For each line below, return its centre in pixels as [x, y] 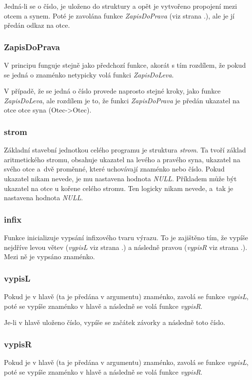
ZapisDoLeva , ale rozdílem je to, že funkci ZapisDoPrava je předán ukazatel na [122, 100]
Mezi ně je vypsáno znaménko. [49, 256]
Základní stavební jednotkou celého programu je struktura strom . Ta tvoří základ [125, 150]
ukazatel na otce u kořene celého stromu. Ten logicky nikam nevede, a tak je [119, 188]
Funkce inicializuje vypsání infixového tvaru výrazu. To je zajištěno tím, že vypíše [126, 237]
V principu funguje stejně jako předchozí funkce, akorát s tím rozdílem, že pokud [125, 65]
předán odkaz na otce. [37, 25]
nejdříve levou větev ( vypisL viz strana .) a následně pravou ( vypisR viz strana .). [126, 247]
